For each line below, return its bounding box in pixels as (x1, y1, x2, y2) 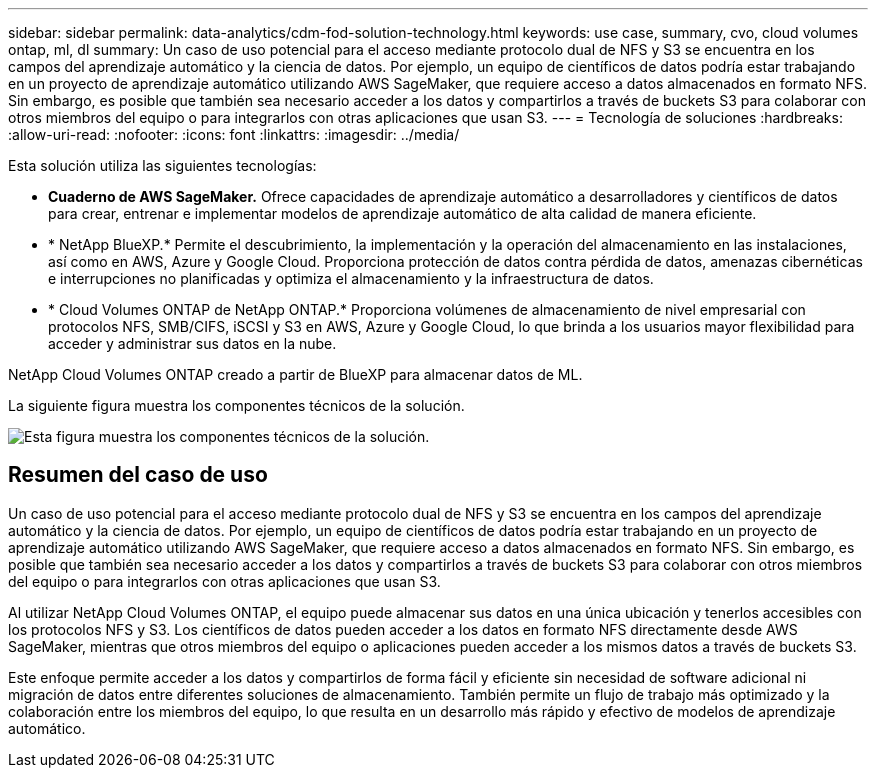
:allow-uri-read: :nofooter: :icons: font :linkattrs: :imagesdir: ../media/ (8, 126, 460, 143)
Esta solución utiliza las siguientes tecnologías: (8, 157, 317, 174)
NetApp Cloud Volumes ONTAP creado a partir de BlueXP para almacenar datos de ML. (8, 366, 583, 383)
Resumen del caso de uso (8, 462, 268, 488)
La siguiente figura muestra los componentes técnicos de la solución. (8, 397, 465, 414)
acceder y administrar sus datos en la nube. (48, 335, 337, 352)
